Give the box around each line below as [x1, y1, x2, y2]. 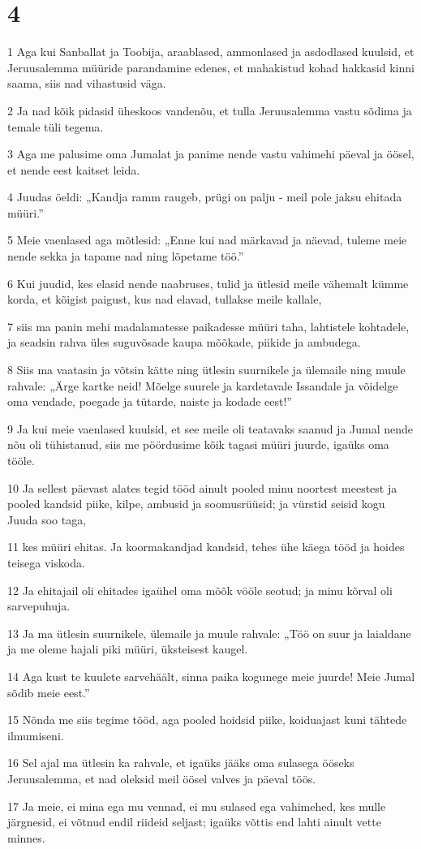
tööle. [7, 452, 35, 468]
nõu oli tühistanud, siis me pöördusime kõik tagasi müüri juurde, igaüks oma [7, 436, 389, 453]
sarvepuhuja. [7, 597, 71, 614]
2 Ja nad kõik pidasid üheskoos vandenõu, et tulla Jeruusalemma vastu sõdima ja [7, 101, 412, 119]
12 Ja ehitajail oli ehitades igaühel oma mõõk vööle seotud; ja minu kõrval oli [7, 581, 393, 598]
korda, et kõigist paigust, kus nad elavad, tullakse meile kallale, [7, 291, 322, 308]
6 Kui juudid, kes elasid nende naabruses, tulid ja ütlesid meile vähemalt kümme [7, 274, 409, 291]
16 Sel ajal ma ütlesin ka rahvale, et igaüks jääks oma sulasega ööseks [7, 754, 354, 771]
